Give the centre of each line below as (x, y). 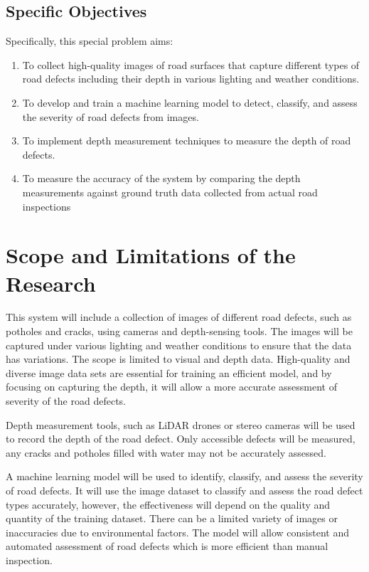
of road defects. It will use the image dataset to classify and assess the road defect (184, 490)
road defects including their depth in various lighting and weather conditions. (191, 79)
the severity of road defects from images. (111, 116)
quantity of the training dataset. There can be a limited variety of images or (172, 518)
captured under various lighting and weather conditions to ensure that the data (179, 345)
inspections (47, 206)
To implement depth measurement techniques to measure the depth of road (187, 141)
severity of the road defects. (66, 401)
